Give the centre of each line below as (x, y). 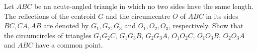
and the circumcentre (138, 16)
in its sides (222, 16)
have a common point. (69, 45)
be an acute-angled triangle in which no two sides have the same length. (144, 6)
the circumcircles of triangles (48, 35)
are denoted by (66, 26)
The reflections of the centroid (50, 16)
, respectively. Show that (206, 26)
